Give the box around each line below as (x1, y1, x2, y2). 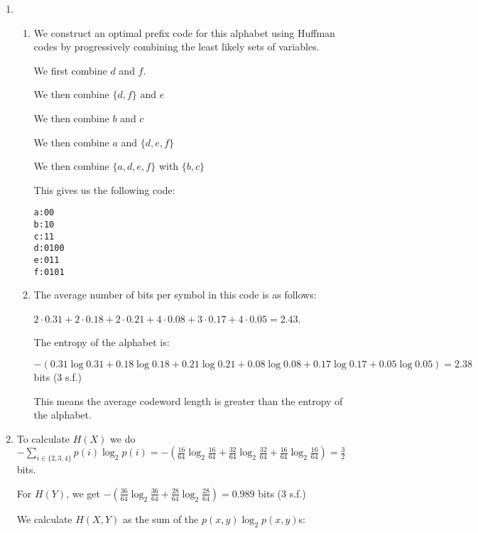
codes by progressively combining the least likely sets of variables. (33, 39, 320, 54)
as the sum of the (122, 511, 199, 526)
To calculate (16, 431, 70, 446)
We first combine (33, 63, 107, 77)
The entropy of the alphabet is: (33, 335, 170, 350)
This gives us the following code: (33, 182, 175, 197)
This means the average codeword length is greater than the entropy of (33, 393, 343, 408)
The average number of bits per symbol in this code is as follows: (33, 287, 317, 302)
